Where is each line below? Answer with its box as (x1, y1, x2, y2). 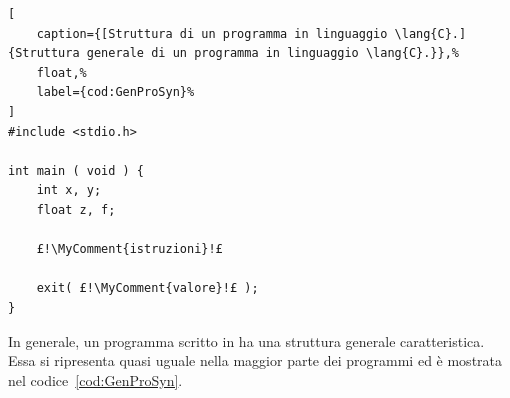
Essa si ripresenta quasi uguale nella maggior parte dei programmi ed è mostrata (8, 350, 503, 371)
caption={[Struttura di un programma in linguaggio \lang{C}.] (36, 26, 467, 41)
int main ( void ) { (8, 163, 145, 178)
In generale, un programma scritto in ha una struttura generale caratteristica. (8, 330, 485, 351)
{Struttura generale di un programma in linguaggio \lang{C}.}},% (8, 46, 460, 61)
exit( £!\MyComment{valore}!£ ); (36, 281, 259, 296)
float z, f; (36, 202, 116, 217)
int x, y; (36, 183, 102, 198)
